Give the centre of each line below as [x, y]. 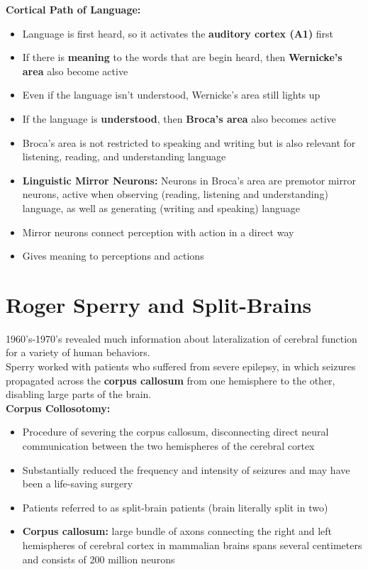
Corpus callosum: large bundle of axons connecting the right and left [177, 531]
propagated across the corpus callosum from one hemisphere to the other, [171, 380]
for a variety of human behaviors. [78, 352]
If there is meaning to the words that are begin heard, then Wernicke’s [182, 57]
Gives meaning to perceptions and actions [113, 256]
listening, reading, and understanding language [124, 156]
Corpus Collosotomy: [58, 408]
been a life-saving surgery [78, 484]
